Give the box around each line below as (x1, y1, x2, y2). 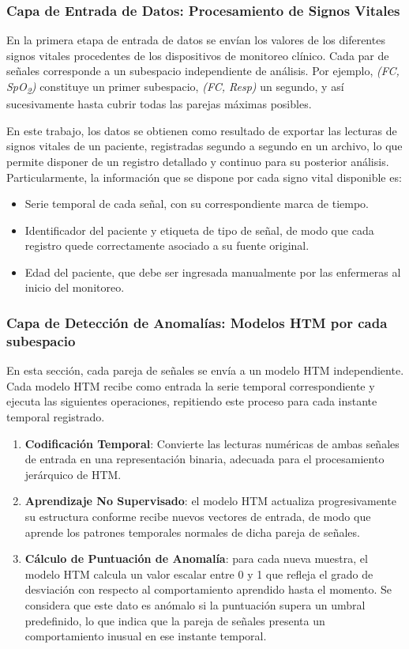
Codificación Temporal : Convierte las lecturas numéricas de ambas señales (24, 435, 400, 451)
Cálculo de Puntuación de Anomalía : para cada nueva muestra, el (24, 550, 368, 567)
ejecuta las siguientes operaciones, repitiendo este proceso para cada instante (6, 393, 377, 409)
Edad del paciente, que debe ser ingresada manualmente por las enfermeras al (24, 263, 401, 280)
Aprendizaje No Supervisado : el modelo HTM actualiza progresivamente (24, 492, 396, 509)
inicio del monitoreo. (24, 279, 125, 296)
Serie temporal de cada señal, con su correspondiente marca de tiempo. (24, 195, 369, 212)
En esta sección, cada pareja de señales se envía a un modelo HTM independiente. (6, 362, 404, 379)
